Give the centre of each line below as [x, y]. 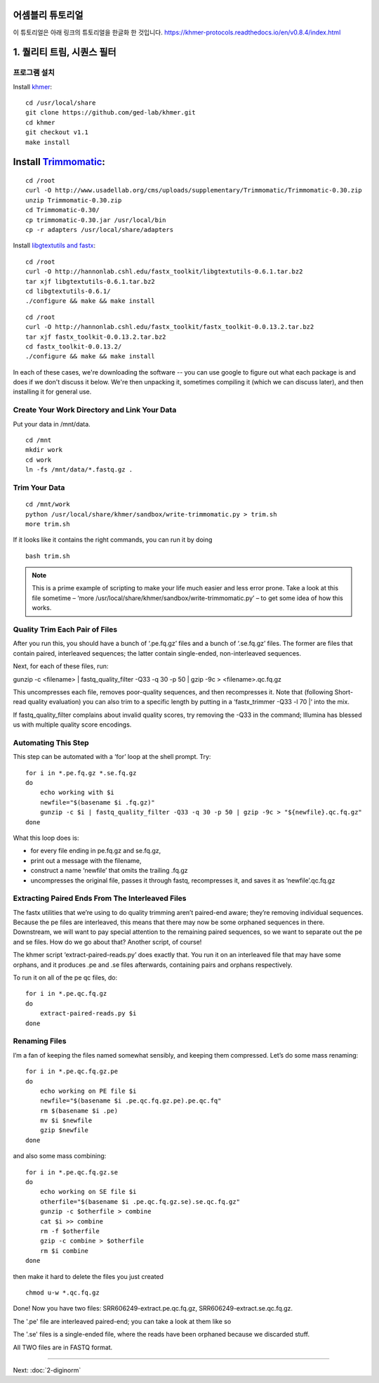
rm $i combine [64, 1251]
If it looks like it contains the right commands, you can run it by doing [113, 540]
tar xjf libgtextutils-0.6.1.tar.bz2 [91, 281]
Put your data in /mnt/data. [52, 424]
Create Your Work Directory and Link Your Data [95, 410]
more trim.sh [48, 524]
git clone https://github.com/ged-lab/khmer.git [111, 113]
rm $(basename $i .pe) [79, 1111]
